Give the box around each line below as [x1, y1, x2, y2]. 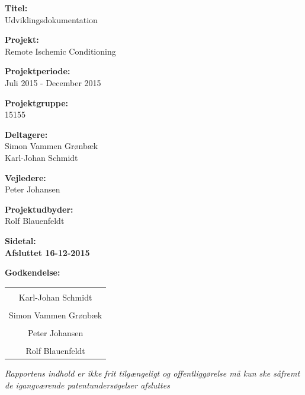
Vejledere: [5, 171, 46, 184]
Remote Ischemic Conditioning [5, 45, 116, 57]
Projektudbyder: [5, 203, 73, 215]
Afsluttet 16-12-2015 [5, 246, 90, 258]
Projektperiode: [5, 65, 70, 77]
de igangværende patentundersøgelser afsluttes [5, 378, 170, 391]
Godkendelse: [5, 266, 60, 279]
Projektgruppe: [5, 96, 69, 109]
